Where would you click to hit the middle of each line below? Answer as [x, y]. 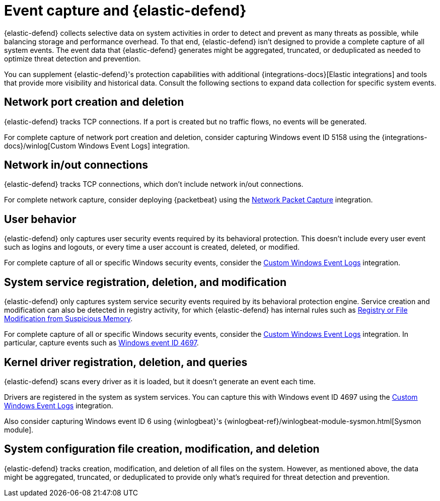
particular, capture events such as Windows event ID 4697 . [101, 343]
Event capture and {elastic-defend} [125, 11]
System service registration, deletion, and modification [145, 282]
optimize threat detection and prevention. [72, 58]
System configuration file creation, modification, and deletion [162, 449]
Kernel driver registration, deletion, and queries [126, 362]
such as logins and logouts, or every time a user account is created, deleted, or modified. [152, 247]
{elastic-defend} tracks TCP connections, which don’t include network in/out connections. [154, 184]
